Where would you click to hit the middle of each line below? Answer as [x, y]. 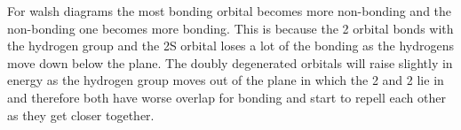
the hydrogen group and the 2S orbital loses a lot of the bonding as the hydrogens [230, 46]
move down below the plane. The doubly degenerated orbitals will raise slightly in [230, 62]
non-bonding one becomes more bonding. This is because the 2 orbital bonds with [230, 28]
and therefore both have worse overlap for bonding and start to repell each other [227, 97]
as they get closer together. [81, 115]
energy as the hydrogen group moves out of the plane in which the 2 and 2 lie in [226, 80]
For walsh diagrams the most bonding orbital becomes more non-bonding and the [230, 11]
